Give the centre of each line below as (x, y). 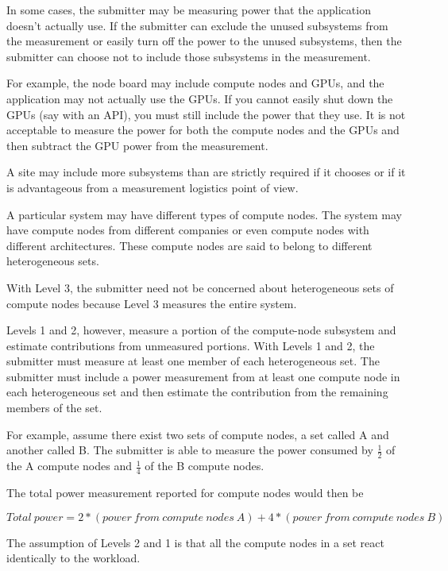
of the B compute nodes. (205, 466)
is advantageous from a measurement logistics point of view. (153, 187)
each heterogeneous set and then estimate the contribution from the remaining (197, 392)
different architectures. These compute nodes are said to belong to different (189, 245)
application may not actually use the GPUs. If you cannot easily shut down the (200, 98)
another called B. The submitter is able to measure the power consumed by (190, 450)
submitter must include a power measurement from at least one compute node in (203, 376)
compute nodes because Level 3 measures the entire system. (152, 303)
